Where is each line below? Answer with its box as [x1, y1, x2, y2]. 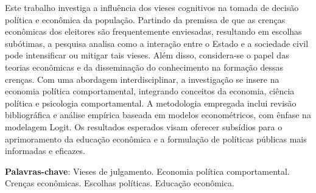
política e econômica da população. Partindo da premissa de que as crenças [5, 13, 286, 26]
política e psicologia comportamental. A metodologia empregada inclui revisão [5, 96, 297, 109]
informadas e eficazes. [5, 144, 86, 157]
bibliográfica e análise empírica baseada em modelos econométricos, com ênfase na [5, 108, 311, 121]
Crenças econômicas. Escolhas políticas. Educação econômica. [5, 177, 234, 189]
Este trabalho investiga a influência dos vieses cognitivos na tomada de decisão [5, 1, 299, 13]
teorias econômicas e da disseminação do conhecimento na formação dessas [5, 60, 284, 73]
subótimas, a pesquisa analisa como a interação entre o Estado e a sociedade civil [5, 37, 309, 49]
